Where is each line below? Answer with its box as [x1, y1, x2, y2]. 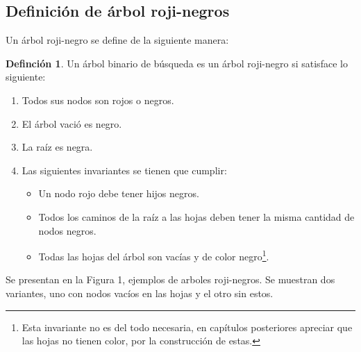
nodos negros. [38, 223, 96, 237]
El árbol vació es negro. [22, 116, 122, 131]
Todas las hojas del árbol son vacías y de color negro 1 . [38, 247, 269, 263]
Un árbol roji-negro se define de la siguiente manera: [6, 33, 229, 47]
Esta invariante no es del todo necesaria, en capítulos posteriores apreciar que [22, 319, 353, 334]
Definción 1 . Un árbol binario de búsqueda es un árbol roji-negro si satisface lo [6, 56, 348, 70]
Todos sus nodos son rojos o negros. [22, 92, 174, 107]
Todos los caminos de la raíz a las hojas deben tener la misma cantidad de [38, 209, 355, 224]
